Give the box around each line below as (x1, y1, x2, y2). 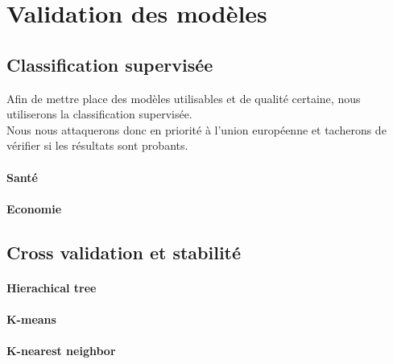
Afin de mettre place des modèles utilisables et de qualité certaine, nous (6, 89, 361, 106)
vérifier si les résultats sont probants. (6, 137, 188, 154)
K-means (6, 310, 56, 327)
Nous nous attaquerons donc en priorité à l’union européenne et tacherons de (6, 121, 387, 138)
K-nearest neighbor (6, 342, 116, 359)
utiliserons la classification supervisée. (6, 105, 192, 122)
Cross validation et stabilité (6, 239, 242, 264)
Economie (6, 200, 62, 217)
